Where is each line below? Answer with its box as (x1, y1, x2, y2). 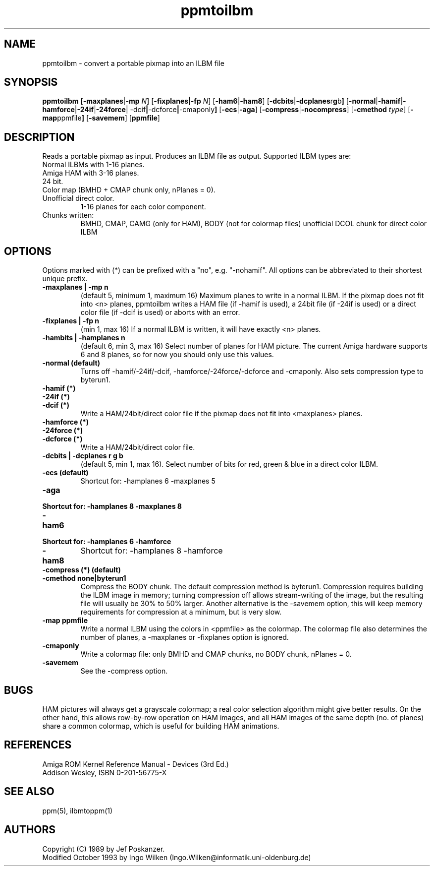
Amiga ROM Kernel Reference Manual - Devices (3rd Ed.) (42, 759, 229, 768)
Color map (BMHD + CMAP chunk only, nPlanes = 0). (42, 186, 216, 194)
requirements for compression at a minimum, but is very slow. (80, 608, 282, 617)
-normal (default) (42, 359, 100, 368)
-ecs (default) (42, 468, 89, 477)
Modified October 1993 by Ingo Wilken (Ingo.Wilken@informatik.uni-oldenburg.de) (42, 853, 311, 862)
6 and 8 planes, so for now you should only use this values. (80, 350, 274, 359)
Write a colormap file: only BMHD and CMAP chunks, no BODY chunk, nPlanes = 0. (80, 650, 352, 659)
